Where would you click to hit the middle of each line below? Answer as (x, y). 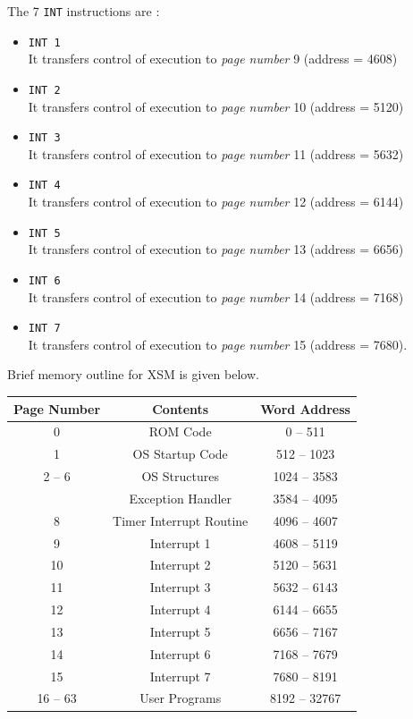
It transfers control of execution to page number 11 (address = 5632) (216, 153)
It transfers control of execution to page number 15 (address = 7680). (218, 344)
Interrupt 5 (180, 631)
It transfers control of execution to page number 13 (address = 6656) (216, 249)
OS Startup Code (180, 454)
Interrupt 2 (180, 565)
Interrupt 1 (180, 542)
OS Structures (180, 476)
